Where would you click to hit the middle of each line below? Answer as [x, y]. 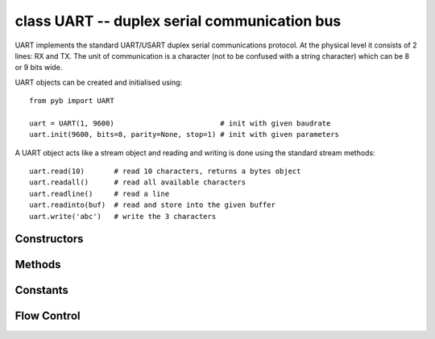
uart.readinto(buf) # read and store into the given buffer [152, 205]
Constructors [49, 239]
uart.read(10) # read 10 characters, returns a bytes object [165, 172]
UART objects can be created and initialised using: [99, 82]
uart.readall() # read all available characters [137, 182]
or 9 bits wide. [39, 68]
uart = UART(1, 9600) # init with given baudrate [180, 123]
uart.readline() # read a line [99, 194]
